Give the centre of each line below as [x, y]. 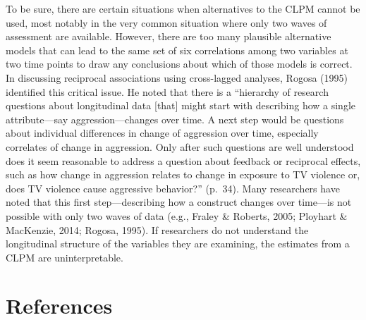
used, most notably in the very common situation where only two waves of [166, 22]
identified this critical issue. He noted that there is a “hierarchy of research [167, 91]
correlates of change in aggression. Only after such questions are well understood [180, 146]
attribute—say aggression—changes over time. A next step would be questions [175, 119]
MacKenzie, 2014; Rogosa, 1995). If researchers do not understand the [157, 229]
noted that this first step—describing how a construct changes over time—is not [179, 202]
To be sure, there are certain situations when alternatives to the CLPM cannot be [183, 8]
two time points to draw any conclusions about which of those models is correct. [179, 64]
